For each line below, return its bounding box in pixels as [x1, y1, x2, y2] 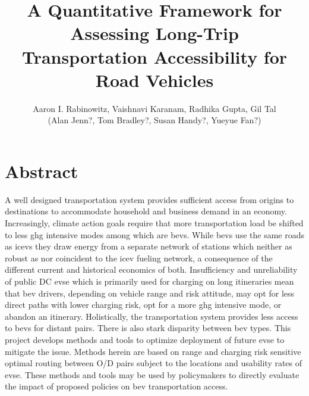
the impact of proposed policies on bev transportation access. [5, 380, 228, 392]
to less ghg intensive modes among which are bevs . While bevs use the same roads [5, 228, 304, 241]
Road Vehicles [95, 67, 214, 92]
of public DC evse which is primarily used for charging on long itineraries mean [5, 275, 294, 287]
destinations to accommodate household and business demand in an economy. [5, 205, 287, 217]
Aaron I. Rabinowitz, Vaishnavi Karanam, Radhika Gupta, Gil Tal [33, 102, 276, 114]
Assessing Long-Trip [70, 21, 239, 45]
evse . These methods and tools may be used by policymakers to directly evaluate [5, 368, 299, 381]
